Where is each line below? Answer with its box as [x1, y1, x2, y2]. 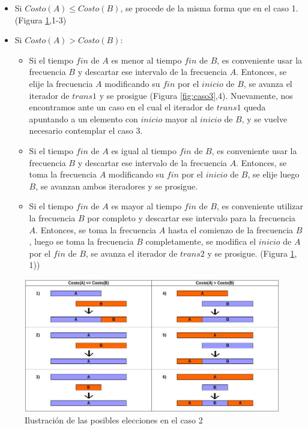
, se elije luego [247, 168, 300, 181]
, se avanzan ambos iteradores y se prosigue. [35, 179, 198, 192]
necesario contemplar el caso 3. [29, 124, 143, 137]
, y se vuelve [241, 112, 288, 125]
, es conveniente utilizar [216, 200, 303, 212]
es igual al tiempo [111, 144, 177, 157]
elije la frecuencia [29, 77, 93, 89]
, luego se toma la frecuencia [29, 235, 134, 248]
